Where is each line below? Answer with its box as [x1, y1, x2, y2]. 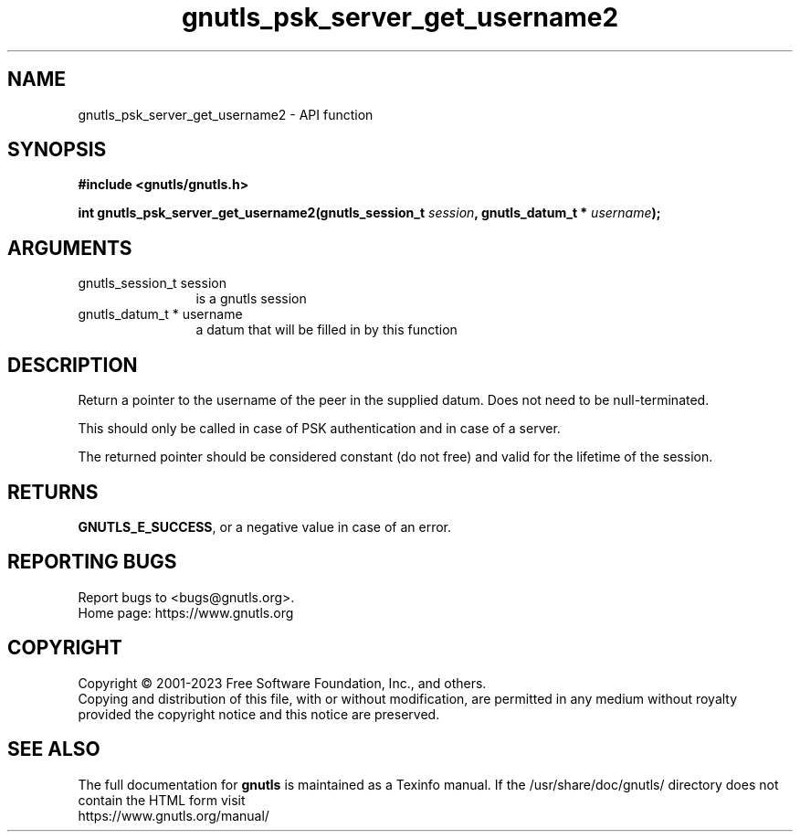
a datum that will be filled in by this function [195, 322, 458, 338]
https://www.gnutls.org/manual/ [78, 807, 269, 823]
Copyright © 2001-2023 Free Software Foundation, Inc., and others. [78, 674, 487, 691]
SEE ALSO [7, 738, 100, 761]
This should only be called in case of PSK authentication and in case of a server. [78, 420, 561, 437]
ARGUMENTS [7, 236, 132, 260]
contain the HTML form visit [78, 791, 246, 808]
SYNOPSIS [7, 138, 107, 162]
